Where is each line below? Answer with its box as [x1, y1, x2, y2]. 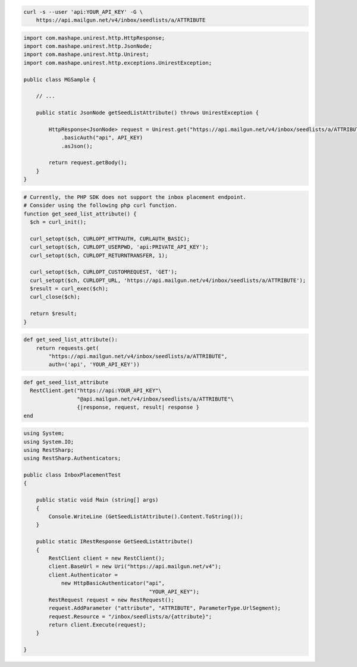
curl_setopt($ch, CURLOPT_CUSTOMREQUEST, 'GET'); [30, 268, 178, 275]
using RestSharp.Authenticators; [23, 455, 121, 462]
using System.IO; [23, 438, 74, 445]
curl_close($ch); [30, 293, 80, 300]
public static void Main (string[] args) [36, 497, 159, 503]
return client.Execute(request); [48, 622, 146, 628]
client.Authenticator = [48, 571, 118, 578]
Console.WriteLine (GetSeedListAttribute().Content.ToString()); [48, 513, 243, 520]
